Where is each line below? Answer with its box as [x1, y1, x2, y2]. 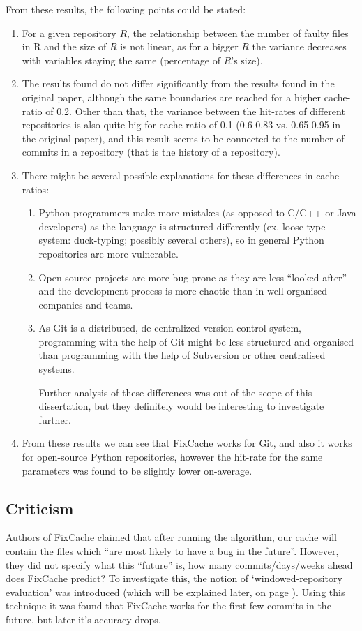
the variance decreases [252, 39, 347, 54]
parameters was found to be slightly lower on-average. [22, 463, 252, 477]
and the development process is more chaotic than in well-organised [38, 283, 327, 298]
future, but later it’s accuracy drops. [6, 611, 161, 626]
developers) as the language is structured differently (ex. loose [38, 218, 303, 233]
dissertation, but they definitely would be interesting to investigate [38, 399, 324, 413]
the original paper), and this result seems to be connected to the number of [22, 131, 345, 145]
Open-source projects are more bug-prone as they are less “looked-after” [38, 269, 347, 284]
